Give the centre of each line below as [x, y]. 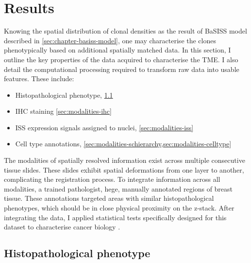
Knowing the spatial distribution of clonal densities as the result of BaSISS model [125, 31]
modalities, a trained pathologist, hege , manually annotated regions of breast [118, 188]
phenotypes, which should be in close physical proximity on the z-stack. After [119, 208]
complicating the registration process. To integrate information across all [112, 179]
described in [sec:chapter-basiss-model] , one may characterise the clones [110, 40]
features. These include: [39, 79]
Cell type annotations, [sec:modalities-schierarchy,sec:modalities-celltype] [123, 144]
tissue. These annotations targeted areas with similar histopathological [109, 198]
